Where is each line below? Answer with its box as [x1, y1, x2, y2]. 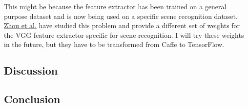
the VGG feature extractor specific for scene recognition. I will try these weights [4, 30, 244, 40]
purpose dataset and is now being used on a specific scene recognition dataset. [4, 11, 238, 21]
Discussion [4, 63, 58, 78]
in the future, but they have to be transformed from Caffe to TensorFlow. [4, 39, 224, 49]
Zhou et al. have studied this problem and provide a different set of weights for [4, 20, 240, 31]
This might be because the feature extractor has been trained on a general [4, 1, 227, 11]
